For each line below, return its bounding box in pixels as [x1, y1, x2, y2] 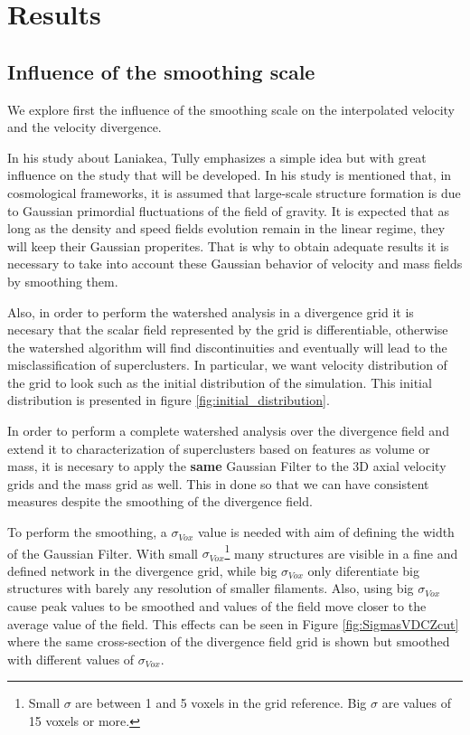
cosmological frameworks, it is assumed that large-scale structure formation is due [7, 183, 461, 202]
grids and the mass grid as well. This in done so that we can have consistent [7, 474, 429, 493]
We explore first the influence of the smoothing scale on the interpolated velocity [7, 99, 456, 118]
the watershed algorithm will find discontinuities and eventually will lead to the [7, 337, 447, 356]
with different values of [7, 649, 135, 668]
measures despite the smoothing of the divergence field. [7, 492, 313, 511]
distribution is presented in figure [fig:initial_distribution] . [7, 391, 330, 410]
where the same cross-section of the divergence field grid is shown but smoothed [7, 632, 450, 651]
